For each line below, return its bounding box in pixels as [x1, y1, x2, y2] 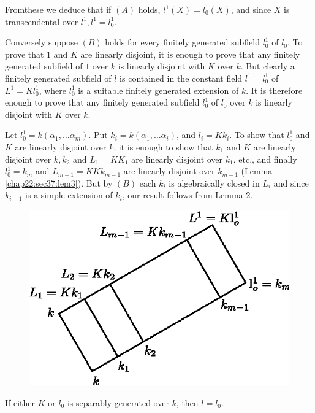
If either [5, 396, 36, 409]
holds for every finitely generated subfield [105, 36, 260, 48]
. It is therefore [246, 83, 303, 96]
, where [39, 83, 67, 96]
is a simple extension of [25, 188, 113, 201]
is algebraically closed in [169, 176, 260, 189]
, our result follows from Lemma [122, 188, 243, 201]
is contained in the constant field [120, 71, 243, 84]
